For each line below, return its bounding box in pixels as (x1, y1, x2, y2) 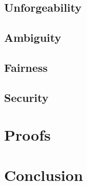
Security (4, 89, 49, 105)
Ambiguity (4, 30, 61, 45)
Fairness (4, 59, 48, 75)
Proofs (4, 124, 51, 145)
